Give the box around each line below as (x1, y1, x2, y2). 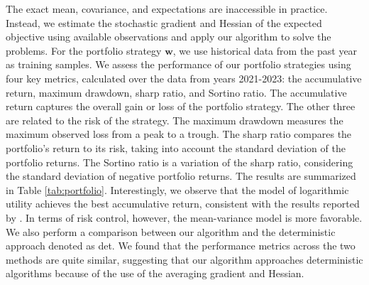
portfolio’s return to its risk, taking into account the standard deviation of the (6, 140, 346, 155)
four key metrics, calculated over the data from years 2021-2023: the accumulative (6, 70, 362, 85)
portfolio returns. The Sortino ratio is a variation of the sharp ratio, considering (6, 154, 353, 169)
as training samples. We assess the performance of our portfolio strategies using (6, 57, 351, 72)
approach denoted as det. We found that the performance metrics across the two (6, 238, 356, 253)
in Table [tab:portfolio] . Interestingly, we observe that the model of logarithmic (6, 182, 349, 197)
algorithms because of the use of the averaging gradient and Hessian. (6, 266, 304, 281)
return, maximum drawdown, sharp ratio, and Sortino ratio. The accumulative (6, 85, 347, 100)
